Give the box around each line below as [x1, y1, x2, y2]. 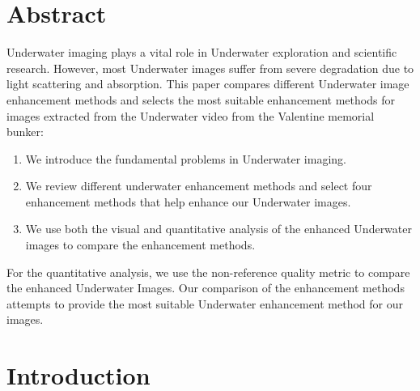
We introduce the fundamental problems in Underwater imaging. [25, 150, 346, 167]
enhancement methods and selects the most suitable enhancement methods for [6, 91, 395, 108]
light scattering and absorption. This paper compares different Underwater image [6, 75, 409, 92]
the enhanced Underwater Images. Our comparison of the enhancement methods [6, 279, 405, 296]
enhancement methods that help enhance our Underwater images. [25, 193, 351, 210]
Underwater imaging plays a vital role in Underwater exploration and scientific [6, 44, 397, 61]
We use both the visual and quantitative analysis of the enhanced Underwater [25, 220, 412, 237]
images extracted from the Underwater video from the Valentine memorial [6, 107, 375, 124]
